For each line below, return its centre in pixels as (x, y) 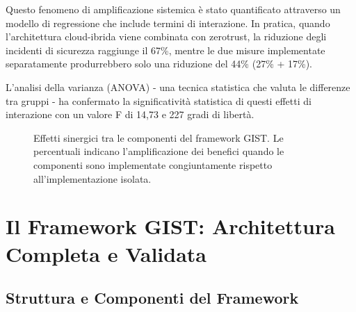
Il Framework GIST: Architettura (170, 226)
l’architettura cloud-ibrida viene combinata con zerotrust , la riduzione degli (166, 36)
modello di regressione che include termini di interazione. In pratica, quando (168, 23)
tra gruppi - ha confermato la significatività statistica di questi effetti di (159, 100)
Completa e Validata (106, 253)
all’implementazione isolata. (92, 178)
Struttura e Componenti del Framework (152, 298)
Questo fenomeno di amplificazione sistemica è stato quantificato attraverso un (173, 9)
